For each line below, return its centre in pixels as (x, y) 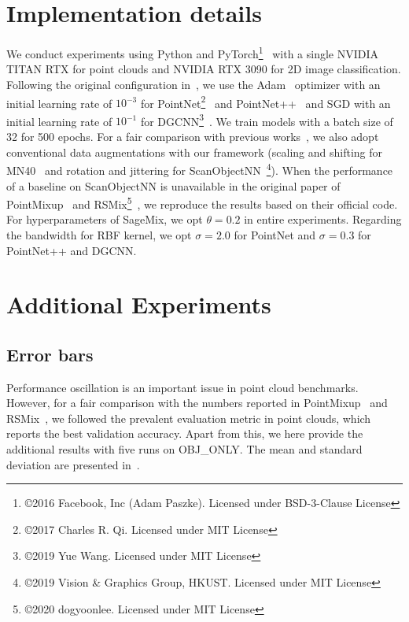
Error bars (50, 354)
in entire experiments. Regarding (323, 219)
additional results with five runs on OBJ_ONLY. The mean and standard (184, 449)
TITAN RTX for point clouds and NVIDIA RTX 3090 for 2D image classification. (204, 69)
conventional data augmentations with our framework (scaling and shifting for (194, 152)
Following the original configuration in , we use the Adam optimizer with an (193, 84)
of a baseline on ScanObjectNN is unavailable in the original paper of (173, 185)
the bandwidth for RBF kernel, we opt (99, 234)
